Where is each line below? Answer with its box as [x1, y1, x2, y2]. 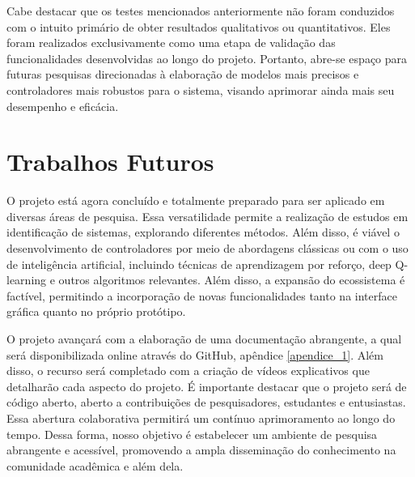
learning [6, 271, 47, 288]
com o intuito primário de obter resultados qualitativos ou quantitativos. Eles [6, 18, 391, 35]
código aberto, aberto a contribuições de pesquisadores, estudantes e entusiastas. [6, 394, 406, 411]
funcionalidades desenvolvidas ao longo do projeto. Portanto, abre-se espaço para [6, 49, 408, 66]
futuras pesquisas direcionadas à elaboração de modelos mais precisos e [6, 66, 359, 83]
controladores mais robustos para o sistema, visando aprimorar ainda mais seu [6, 81, 395, 98]
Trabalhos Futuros [6, 145, 214, 178]
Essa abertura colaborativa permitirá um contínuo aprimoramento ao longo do [6, 410, 396, 426]
